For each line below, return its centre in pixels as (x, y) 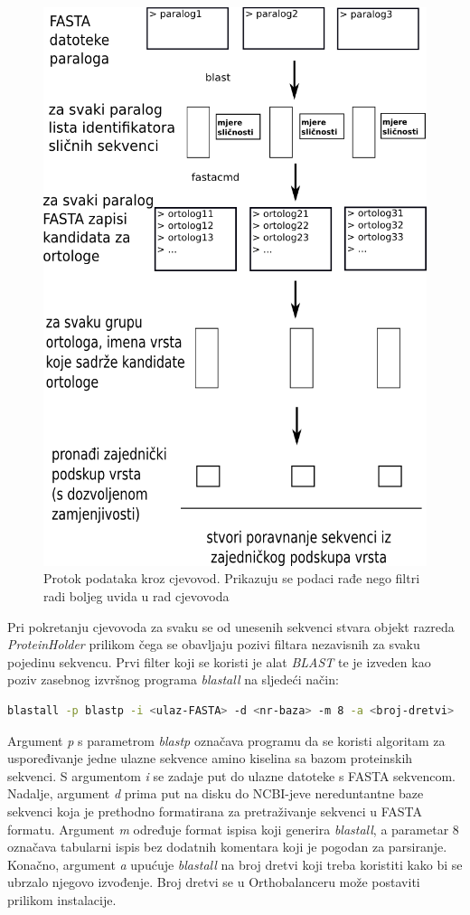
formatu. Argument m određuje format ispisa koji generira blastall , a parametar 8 (233, 829)
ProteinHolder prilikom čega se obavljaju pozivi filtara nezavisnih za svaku (214, 644)
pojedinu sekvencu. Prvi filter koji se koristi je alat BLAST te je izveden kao (219, 661)
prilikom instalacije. (62, 899)
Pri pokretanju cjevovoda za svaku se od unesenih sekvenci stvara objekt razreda (231, 626)
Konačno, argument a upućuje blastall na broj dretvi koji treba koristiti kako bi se (235, 864)
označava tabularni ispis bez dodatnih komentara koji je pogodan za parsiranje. (227, 847)
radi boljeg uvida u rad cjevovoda (136, 596)
